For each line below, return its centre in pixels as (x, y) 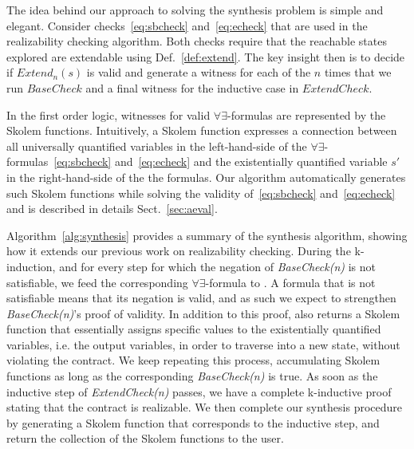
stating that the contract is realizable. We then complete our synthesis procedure (205, 407)
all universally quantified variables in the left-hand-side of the (157, 146)
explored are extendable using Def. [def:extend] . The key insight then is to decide (206, 56)
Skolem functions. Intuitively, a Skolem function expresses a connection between (202, 130)
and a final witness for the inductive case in (192, 87)
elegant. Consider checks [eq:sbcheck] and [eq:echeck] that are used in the (187, 25)
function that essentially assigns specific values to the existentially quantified (194, 329)
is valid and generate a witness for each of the (199, 72)
